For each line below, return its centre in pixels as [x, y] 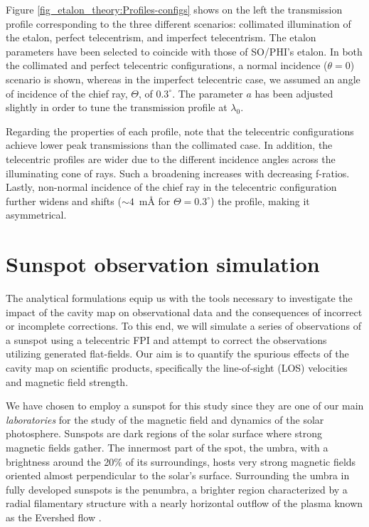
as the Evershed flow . [54, 517]
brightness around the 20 [60, 461]
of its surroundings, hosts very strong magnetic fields [241, 461]
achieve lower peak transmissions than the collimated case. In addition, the [169, 145]
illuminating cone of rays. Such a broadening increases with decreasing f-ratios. [178, 173]
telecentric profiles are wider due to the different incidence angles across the [171, 158]
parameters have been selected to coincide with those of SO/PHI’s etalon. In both [184, 51]
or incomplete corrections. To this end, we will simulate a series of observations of [184, 326]
